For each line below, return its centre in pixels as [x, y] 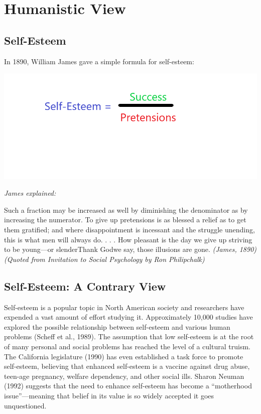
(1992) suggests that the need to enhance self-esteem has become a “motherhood [128, 386]
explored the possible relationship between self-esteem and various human [117, 326]
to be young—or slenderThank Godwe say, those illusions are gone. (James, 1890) [130, 249]
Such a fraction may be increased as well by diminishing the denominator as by [126, 210]
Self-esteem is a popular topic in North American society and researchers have [124, 307]
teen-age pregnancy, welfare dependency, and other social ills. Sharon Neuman [124, 376]
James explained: [30, 193]
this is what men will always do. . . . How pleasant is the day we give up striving [128, 239]
